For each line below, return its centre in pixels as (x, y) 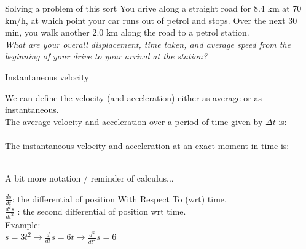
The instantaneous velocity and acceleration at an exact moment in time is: (147, 145)
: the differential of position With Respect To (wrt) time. (119, 198)
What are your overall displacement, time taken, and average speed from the (148, 44)
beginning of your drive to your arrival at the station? (106, 56)
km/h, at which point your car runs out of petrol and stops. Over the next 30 (151, 20)
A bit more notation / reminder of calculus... (89, 178)
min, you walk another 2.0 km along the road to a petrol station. (127, 32)
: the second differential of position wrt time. (102, 211)
